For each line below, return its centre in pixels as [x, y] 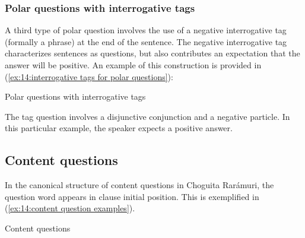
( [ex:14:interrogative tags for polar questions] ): [89, 76]
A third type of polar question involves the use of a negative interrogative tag [146, 30]
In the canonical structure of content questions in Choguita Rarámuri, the [139, 185]
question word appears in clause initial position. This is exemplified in [132, 196]
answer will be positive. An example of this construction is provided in [133, 65]
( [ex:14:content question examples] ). [70, 208]
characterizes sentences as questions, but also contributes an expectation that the [152, 53]
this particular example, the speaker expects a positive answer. [119, 128]
